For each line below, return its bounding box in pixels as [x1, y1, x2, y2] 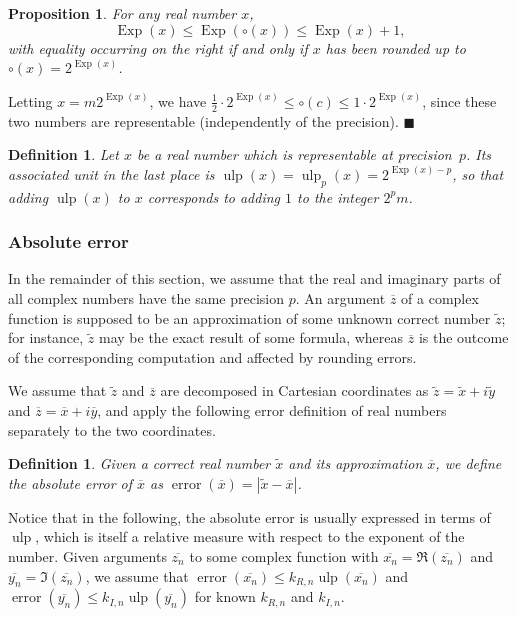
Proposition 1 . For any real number [8, 3, 237, 23]
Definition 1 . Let [8, 144, 119, 165]
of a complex [401, 288, 479, 308]
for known [194, 586, 256, 607]
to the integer [297, 186, 379, 207]
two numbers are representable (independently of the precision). [8, 110, 399, 131]
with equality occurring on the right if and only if [8, 37, 308, 58]
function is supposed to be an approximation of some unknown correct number [8, 307, 491, 328]
